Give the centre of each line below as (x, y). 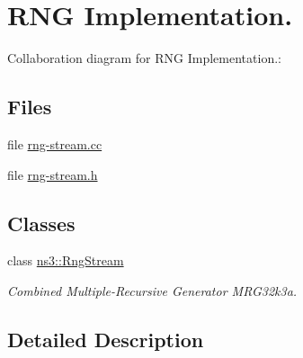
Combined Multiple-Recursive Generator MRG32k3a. (152, 290)
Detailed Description (106, 339)
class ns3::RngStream (66, 260)
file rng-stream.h (53, 174)
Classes (41, 223)
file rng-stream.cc (55, 143)
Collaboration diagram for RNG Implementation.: (144, 58)
